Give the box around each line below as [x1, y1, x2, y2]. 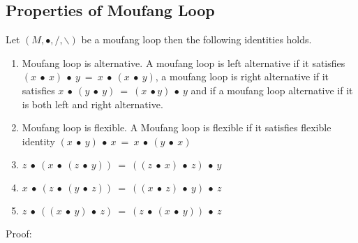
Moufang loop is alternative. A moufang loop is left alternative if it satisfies [22, 55, 345, 70]
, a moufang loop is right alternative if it [155, 69, 329, 84]
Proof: [6, 226, 32, 241]
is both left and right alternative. [22, 96, 163, 111]
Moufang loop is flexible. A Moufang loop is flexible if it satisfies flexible [22, 120, 331, 135]
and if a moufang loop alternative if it [191, 82, 353, 97]
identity [22, 133, 55, 148]
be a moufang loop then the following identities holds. [81, 32, 312, 47]
